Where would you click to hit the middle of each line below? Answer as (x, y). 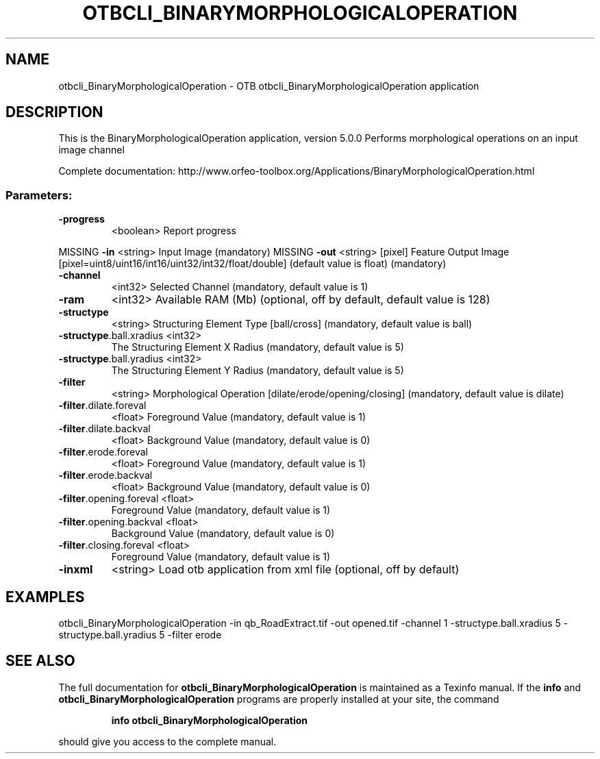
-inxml (76, 570)
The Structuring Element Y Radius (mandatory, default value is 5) (258, 371)
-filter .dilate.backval (104, 429)
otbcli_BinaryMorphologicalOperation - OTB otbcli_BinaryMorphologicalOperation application (269, 86)
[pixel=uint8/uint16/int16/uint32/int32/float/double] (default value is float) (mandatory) (252, 264)
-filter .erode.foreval (103, 452)
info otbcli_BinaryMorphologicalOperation (209, 720)
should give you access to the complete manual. (167, 741)
